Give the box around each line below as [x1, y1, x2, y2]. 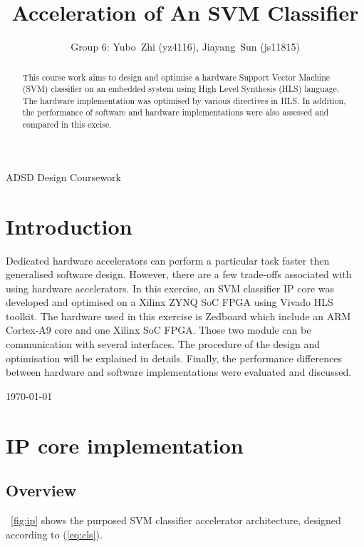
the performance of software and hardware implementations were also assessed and [22, 106, 329, 118]
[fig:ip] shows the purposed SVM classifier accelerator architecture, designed [11, 513, 341, 528]
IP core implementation [6, 430, 244, 459]
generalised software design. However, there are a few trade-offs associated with [6, 267, 352, 282]
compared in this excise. [22, 118, 112, 131]
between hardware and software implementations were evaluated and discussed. [6, 364, 352, 379]
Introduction [6, 211, 132, 240]
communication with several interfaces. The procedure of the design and [6, 337, 320, 352]
